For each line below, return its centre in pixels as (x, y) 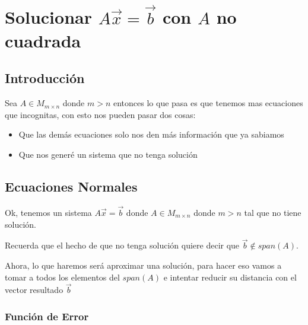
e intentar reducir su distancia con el (230, 277)
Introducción (45, 78)
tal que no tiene (273, 213)
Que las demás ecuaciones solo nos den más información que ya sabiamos (151, 134)
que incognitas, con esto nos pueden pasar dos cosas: (100, 114)
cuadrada (43, 40)
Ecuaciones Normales (71, 186)
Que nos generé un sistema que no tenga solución (108, 154)
